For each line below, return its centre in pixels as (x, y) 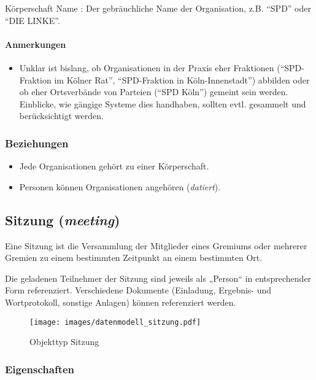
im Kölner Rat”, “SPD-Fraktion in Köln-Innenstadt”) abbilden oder (182, 79)
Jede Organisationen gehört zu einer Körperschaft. (114, 166)
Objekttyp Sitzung (64, 342)
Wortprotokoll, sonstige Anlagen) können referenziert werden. (121, 302)
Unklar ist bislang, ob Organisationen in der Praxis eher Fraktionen (147, 67)
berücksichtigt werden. (61, 116)
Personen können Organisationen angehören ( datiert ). (120, 186)
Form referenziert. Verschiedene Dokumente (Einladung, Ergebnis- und (138, 290)
